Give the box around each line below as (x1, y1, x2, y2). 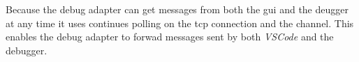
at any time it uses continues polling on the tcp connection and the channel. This (6, 15, 354, 30)
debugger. (6, 42, 47, 57)
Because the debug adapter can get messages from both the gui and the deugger (6, 2, 349, 16)
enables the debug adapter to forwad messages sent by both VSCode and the (6, 29, 334, 44)
